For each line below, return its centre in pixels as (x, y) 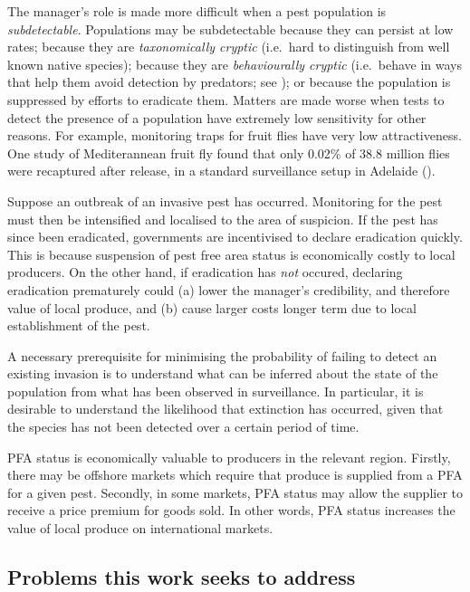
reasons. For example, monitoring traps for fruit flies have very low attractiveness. (235, 135)
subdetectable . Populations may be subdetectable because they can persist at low (230, 29)
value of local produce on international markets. (140, 528)
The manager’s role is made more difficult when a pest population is (197, 11)
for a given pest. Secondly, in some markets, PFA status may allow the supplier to (235, 492)
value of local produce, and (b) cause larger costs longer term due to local (212, 307)
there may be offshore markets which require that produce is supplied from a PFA (235, 475)
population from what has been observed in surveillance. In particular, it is (216, 391)
